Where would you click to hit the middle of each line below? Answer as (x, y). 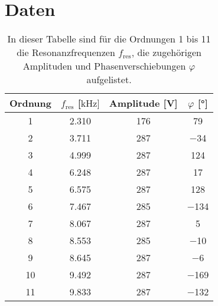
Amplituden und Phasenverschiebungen (104, 66)
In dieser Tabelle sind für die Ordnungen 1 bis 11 (109, 39)
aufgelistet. (109, 80)
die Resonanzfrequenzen (66, 52)
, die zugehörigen (166, 52)
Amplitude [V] (143, 103)
